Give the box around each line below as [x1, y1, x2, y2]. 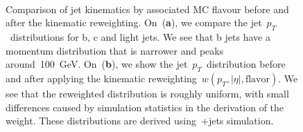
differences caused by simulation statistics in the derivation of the [6, 100, 284, 114]
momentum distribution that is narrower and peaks [6, 43, 224, 57]
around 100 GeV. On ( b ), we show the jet [6, 57, 188, 71]
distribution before [206, 57, 286, 71]
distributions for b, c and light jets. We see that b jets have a [10, 29, 270, 44]
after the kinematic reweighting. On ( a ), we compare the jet [6, 15, 262, 30]
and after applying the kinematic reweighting [6, 70, 197, 85]
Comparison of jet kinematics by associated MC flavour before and [6, 1, 289, 16]
